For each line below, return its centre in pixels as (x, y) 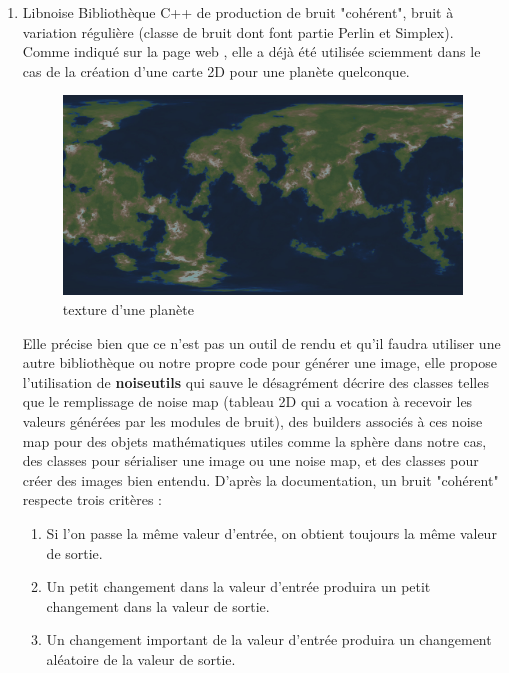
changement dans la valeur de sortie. (158, 605)
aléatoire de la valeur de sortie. (141, 658)
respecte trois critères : (92, 499)
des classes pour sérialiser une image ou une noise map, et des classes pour (250, 460)
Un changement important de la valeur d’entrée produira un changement (269, 639)
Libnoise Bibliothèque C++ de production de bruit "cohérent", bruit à (238, 12)
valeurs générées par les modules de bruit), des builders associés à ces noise (252, 421)
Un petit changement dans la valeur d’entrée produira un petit (238, 586)
